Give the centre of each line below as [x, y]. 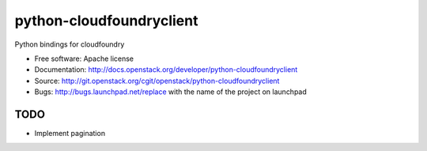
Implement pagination [70, 134]
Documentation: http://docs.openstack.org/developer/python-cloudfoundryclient [166, 70]
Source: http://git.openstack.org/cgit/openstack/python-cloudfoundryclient [157, 81]
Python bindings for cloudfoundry [70, 44]
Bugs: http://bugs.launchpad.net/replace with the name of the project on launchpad [171, 92]
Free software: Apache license [84, 59]
